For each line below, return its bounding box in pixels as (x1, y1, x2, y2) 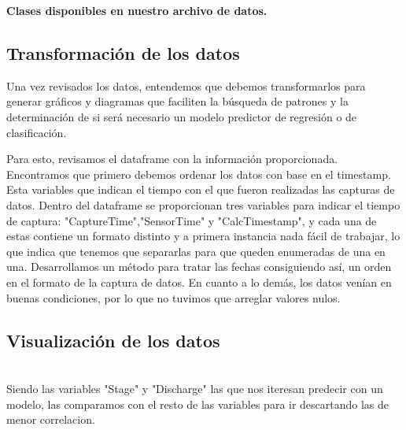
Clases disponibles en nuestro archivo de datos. (6, 2, 268, 18)
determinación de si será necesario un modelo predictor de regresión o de (6, 108, 357, 124)
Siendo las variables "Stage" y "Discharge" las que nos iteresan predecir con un (6, 380, 383, 396)
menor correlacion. (6, 411, 95, 428)
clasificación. (6, 124, 67, 140)
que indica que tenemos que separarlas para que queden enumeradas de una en (6, 243, 386, 259)
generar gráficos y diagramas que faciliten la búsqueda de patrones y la (6, 93, 349, 109)
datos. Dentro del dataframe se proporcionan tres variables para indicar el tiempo (6, 196, 400, 213)
